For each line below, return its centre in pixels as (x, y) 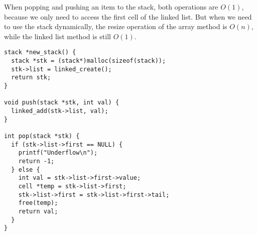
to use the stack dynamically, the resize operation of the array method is (116, 26)
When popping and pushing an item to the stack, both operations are (111, 7)
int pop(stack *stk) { (42, 136)
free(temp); (38, 203)
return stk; (31, 78)
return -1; (36, 161)
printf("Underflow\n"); (58, 153)
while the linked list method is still (57, 36)
